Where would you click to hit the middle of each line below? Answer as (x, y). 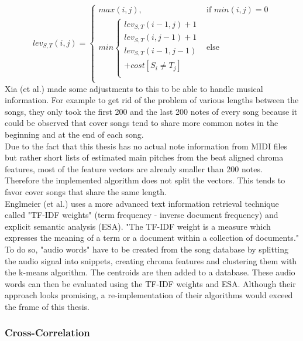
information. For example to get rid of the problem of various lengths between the (152, 100)
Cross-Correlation (47, 333)
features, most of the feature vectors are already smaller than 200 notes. (134, 168)
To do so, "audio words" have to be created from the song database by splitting (147, 249)
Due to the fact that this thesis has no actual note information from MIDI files (146, 146)
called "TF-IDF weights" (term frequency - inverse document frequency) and (142, 215)
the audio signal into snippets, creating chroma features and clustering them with (151, 260)
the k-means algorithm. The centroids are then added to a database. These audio (150, 272)
